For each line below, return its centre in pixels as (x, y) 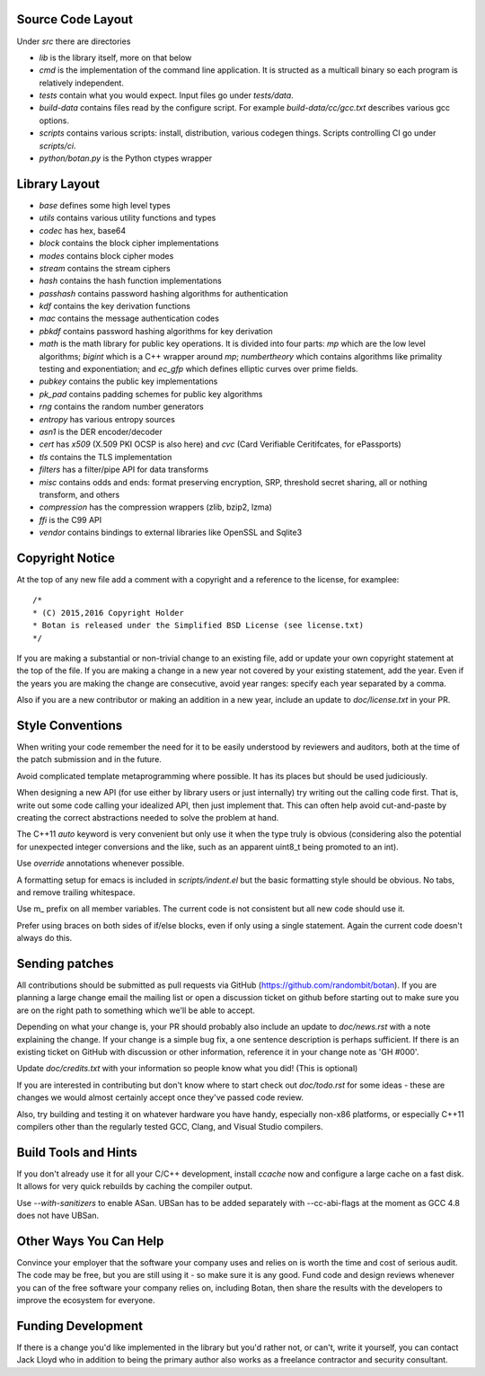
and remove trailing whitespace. (76, 892)
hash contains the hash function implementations (130, 281)
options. (54, 120)
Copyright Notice (66, 558)
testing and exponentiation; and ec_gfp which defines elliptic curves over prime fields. (198, 369)
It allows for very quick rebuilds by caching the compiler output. (135, 1186)
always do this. (44, 938)
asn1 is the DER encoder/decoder (101, 431)
